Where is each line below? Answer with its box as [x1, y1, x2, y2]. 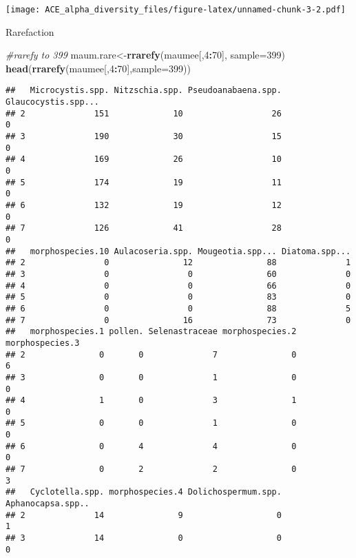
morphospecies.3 [6, 338, 80, 348]
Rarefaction [6, 24, 54, 39]
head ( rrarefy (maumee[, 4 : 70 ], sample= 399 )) [6, 61, 191, 75]
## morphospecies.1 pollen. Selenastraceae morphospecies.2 [6, 327, 297, 337]
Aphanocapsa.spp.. [6, 499, 90, 509]
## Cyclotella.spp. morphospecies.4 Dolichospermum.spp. [6, 487, 282, 497]
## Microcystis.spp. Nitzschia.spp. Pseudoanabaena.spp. [6, 85, 282, 96]
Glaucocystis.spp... [6, 97, 100, 107]
